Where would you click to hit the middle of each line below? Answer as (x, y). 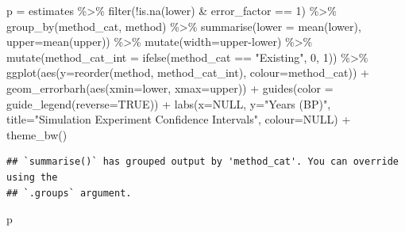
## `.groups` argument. (69, 193)
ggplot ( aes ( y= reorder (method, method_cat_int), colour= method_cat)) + (188, 72)
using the (32, 177)
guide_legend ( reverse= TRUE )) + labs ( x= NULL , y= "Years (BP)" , (169, 103)
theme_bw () (37, 134)
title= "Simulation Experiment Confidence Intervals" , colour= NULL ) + (179, 119)
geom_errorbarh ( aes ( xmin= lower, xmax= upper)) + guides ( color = (170, 87)
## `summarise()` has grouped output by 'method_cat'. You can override (202, 162)
